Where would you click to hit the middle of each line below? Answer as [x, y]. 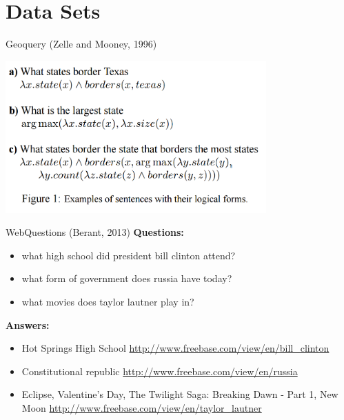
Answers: [28, 324]
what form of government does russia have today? [127, 278]
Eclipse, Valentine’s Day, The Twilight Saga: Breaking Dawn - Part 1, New [180, 394]
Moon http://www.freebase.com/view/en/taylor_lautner [142, 407]
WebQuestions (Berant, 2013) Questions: [95, 232]
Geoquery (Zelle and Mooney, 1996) [81, 44]
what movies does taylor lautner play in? [108, 301]
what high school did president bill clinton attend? [129, 255]
